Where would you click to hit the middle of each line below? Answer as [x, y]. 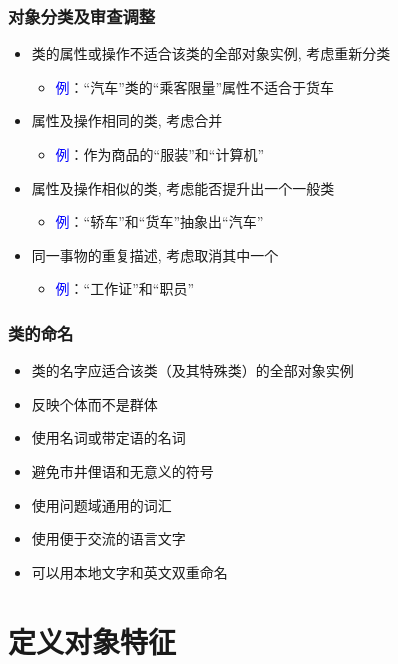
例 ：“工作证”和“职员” [125, 288]
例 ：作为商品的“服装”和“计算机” [160, 154]
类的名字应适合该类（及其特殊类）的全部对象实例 [192, 370]
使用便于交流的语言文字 [108, 538]
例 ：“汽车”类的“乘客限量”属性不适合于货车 [195, 86]
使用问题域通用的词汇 [101, 504]
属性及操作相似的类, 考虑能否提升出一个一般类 [183, 187]
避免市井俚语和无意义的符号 [122, 470]
